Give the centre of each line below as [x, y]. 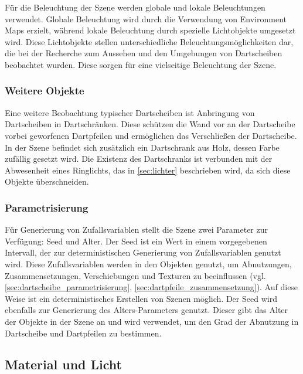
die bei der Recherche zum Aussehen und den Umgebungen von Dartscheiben [144, 53]
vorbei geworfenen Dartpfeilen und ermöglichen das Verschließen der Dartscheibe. [151, 135]
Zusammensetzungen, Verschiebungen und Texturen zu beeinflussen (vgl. [135, 275]
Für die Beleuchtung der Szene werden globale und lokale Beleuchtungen [135, 7]
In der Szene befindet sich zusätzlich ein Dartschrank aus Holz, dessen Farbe [142, 147]
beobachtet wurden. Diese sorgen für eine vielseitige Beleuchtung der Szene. [141, 64]
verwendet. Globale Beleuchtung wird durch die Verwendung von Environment [146, 18]
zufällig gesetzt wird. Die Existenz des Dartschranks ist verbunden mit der [139, 159]
